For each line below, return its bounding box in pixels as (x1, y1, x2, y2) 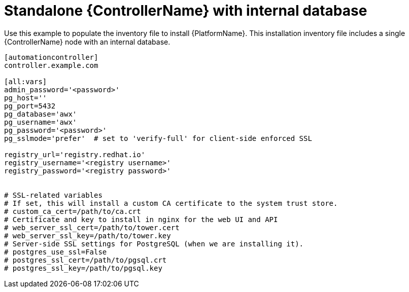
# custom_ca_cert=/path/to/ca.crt (4, 207, 141, 215)
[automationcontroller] (4, 53, 98, 61)
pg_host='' (4, 93, 47, 102)
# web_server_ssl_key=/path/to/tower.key (4, 231, 171, 240)
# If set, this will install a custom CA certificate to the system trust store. (4, 199, 338, 207)
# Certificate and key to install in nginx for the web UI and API (4, 215, 278, 224)
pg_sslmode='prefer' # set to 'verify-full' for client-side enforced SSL (4, 134, 312, 142)
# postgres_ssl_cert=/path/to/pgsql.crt (4, 255, 167, 264)
